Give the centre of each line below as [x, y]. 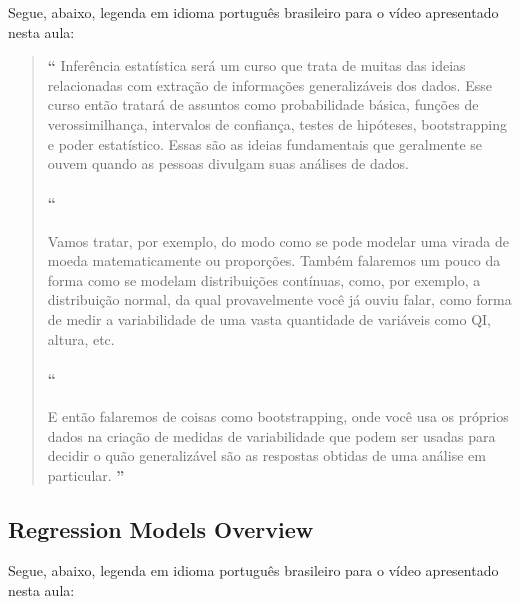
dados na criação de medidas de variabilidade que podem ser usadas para [271, 435]
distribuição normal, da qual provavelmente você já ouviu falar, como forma [279, 299]
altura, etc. [81, 338]
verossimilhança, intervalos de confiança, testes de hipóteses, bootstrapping [277, 123]
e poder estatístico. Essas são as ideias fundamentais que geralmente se [264, 143]
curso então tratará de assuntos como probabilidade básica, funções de [263, 104]
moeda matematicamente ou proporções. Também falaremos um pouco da [274, 260]
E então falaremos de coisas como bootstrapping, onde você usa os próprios [278, 415]
